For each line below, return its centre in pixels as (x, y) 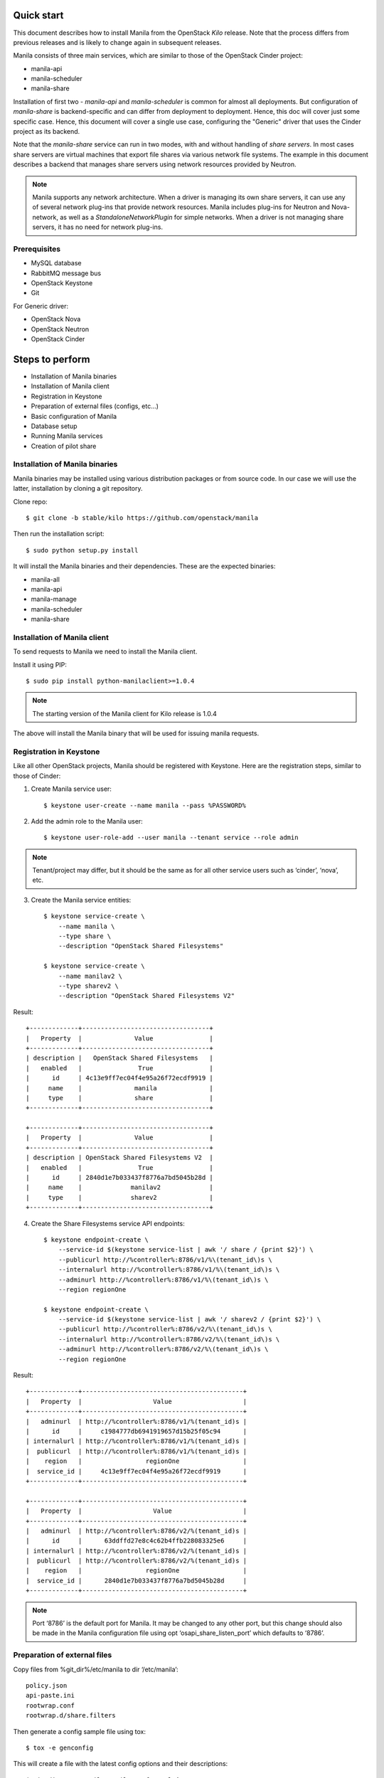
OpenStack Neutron (60, 329)
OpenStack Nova (56, 319)
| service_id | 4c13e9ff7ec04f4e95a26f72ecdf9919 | (137, 1471)
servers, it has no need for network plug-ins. (98, 227)
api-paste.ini (50, 1696)
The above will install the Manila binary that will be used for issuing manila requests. (136, 733)
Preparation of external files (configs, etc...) (95, 406)
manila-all (46, 579)
